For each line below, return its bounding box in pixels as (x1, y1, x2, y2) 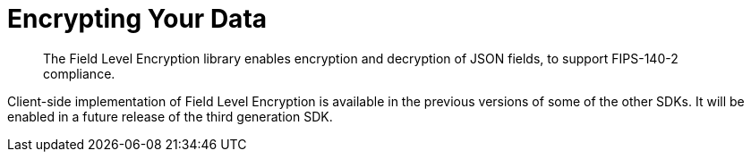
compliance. (43, 65, 115, 81)
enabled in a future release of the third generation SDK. (7, 108, 333, 124)
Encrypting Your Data (7, 4, 268, 34)
